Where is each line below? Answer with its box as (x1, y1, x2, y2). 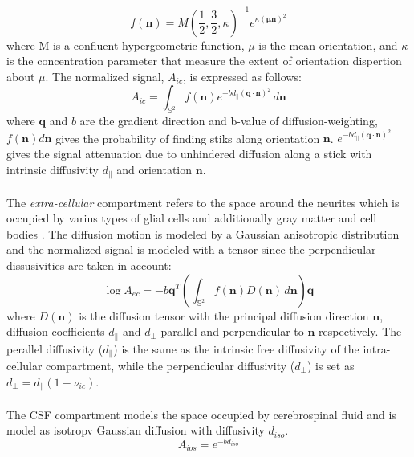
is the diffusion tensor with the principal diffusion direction (79, 307, 369, 324)
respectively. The (319, 323, 402, 340)
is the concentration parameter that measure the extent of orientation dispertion (6, 52, 402, 69)
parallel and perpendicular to (160, 323, 304, 340)
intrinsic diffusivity (6, 161, 99, 177)
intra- (363, 340, 391, 357)
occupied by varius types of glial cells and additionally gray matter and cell (6, 210, 377, 226)
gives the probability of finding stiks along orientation (55, 129, 320, 146)
